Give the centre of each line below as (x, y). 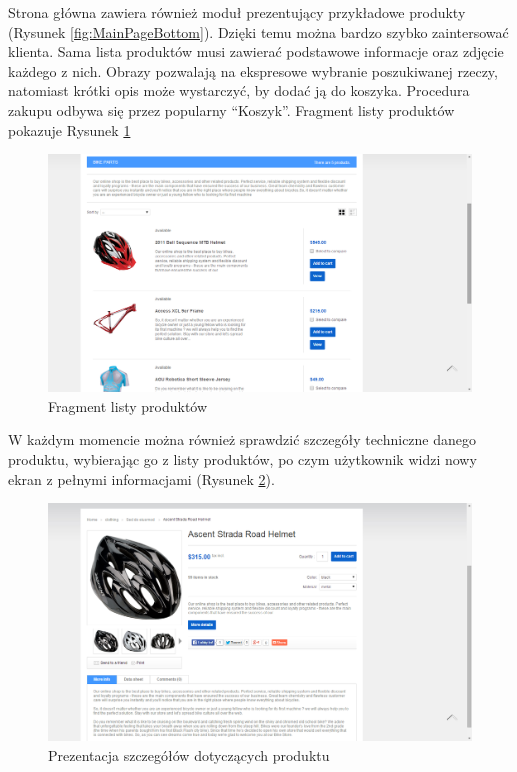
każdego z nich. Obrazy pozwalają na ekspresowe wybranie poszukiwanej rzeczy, (253, 70)
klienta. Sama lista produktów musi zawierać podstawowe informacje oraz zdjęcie (256, 51)
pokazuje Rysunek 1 (69, 129)
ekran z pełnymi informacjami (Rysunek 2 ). (141, 478)
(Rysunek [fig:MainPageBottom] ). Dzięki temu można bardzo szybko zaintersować (258, 31)
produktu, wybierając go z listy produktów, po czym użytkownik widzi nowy (242, 459)
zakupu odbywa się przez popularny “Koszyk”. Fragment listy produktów (231, 109)
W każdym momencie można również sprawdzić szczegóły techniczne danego (242, 439)
